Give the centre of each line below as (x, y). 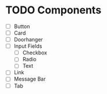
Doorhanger (28, 40)
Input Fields (28, 46)
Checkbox (35, 53)
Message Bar (30, 79)
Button (22, 26)
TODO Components (53, 10)
